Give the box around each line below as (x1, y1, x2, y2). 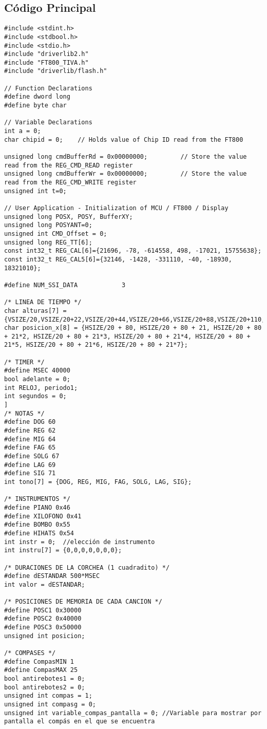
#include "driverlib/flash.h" (4, 67, 107, 75)
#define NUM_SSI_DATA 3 (4, 281, 126, 289)
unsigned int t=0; (4, 187, 67, 195)
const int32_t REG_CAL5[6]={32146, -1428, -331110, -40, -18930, (4, 255, 232, 263)
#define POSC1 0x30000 (4, 606, 82, 614)
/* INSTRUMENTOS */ (4, 495, 70, 503)
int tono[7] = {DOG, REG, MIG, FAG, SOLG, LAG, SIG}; (4, 478, 192, 485)
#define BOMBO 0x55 (4, 521, 70, 529)
